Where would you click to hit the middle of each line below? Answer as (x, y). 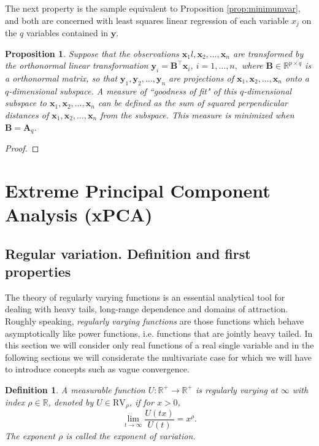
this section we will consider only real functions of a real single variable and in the (159, 345)
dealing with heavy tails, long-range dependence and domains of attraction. (147, 309)
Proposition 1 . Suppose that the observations (92, 53)
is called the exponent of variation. (131, 436)
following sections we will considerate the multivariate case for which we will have (159, 357)
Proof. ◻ (22, 148)
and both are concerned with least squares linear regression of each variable (147, 20)
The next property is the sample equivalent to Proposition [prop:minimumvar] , (153, 8)
